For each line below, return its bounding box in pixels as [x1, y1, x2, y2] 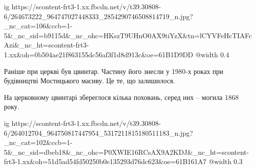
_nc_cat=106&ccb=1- [4, 21, 73, 31]
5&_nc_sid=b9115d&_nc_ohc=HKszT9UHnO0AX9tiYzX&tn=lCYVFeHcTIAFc [4, 30, 252, 40]
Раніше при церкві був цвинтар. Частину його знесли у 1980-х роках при [4, 66, 224, 76]
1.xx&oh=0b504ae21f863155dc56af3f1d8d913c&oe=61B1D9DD [4, 49, 193, 59]
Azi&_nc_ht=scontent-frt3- [4, 40, 89, 50]
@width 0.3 [209, 156, 243, 167]
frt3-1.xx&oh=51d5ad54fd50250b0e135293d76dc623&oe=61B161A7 [4, 156, 207, 167]
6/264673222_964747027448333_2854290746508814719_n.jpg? [4, 11, 193, 21]
